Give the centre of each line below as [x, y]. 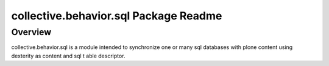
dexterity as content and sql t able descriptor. [68, 56]
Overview [31, 32]
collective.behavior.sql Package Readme [117, 16]
